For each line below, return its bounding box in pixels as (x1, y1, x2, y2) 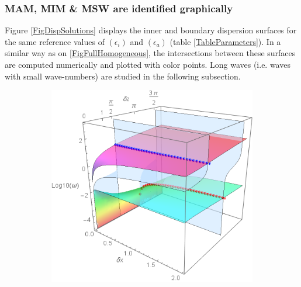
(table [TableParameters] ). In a (169, 35, 281, 47)
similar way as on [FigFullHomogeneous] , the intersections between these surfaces (5, 47, 296, 59)
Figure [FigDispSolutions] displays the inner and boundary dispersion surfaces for (5, 24, 297, 36)
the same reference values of (5, 35, 105, 47)
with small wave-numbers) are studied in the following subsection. (5, 70, 241, 82)
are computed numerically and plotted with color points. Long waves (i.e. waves (5, 58, 290, 70)
